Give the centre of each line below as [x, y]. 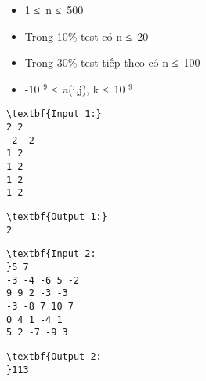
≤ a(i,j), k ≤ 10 [88, 88]
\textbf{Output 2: [54, 356]
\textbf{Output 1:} [57, 216]
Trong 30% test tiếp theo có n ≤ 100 [112, 62]
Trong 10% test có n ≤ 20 [87, 36]
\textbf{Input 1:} [54, 114]
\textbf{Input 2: [51, 254]
